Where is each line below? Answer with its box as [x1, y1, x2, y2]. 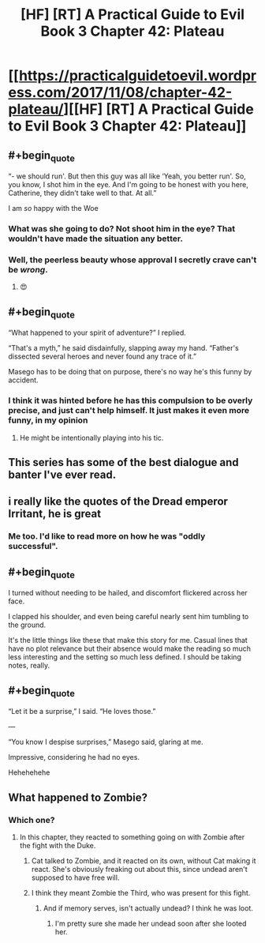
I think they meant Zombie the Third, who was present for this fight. [31, 889, 251, 898]
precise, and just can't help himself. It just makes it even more [8, 405, 250, 416]
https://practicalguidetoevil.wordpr [18, 67, 257, 85]
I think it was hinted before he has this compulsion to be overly [8, 395, 253, 406]
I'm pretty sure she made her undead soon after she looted [54, 919, 247, 929]
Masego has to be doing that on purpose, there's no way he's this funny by [8, 367, 252, 377]
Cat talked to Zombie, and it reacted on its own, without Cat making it [31, 856, 256, 866]
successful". [8, 541, 58, 552]
